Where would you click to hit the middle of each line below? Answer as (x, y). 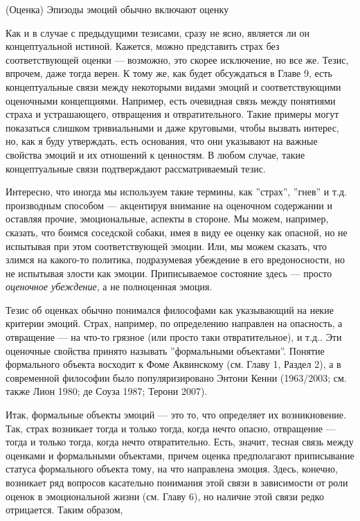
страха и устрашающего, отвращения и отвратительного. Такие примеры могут (172, 114)
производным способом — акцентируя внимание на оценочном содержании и (169, 205)
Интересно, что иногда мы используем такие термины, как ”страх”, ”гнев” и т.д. (176, 192)
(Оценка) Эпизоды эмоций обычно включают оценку (117, 9)
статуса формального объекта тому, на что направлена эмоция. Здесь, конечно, (172, 469)
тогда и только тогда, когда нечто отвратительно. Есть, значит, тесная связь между (180, 442)
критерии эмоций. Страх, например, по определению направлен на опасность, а (174, 323)
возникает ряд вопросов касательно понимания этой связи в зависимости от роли (177, 482)
